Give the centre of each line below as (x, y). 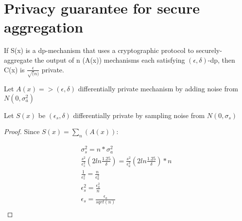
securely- (209, 50)
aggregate (18, 59)
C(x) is (14, 69)
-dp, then (221, 59)
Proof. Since (22, 131)
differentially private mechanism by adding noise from (158, 89)
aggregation (44, 27)
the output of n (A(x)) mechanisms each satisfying (110, 59)
